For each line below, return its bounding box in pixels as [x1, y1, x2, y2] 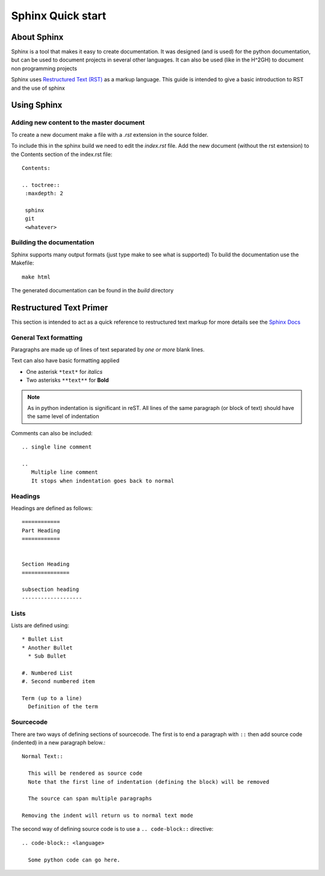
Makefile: [11, 259, 34, 266]
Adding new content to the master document [11, 118, 145, 127]
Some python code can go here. [28, 856, 120, 863]
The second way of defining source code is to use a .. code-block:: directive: [11, 825, 214, 833]
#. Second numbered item [22, 678, 95, 685]
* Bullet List [22, 636, 63, 643]
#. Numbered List [22, 669, 73, 676]
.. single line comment [22, 444, 92, 450]
